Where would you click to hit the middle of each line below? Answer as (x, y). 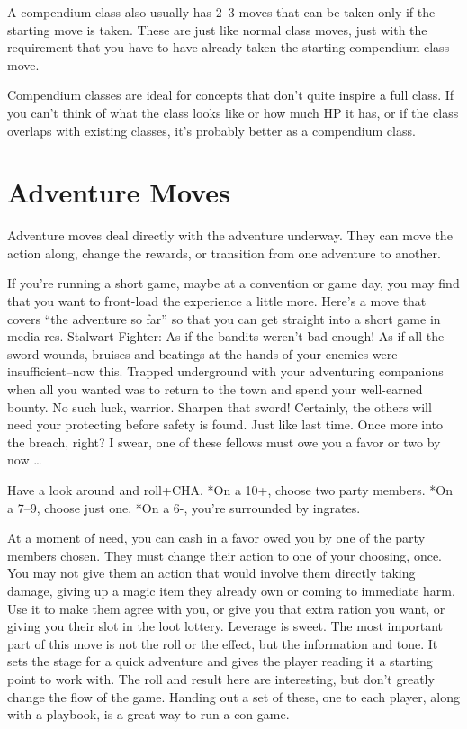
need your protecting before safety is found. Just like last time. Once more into (225, 424)
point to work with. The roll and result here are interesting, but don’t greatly (221, 678)
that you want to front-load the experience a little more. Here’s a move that (217, 301)
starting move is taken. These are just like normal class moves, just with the (217, 29)
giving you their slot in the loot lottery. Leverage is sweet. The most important (225, 626)
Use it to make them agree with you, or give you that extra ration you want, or (226, 608)
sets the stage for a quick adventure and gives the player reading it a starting (220, 661)
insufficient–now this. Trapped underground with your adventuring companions (225, 371)
